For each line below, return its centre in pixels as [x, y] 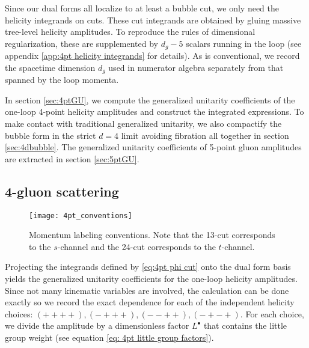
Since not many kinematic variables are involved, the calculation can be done [147, 290]
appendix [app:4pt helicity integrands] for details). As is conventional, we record [152, 56]
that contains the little [245, 325]
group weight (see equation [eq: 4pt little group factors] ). [109, 337]
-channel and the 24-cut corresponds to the [136, 246]
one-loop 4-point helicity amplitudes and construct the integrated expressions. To [154, 111]
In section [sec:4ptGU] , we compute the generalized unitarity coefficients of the [150, 99]
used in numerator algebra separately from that [196, 67]
